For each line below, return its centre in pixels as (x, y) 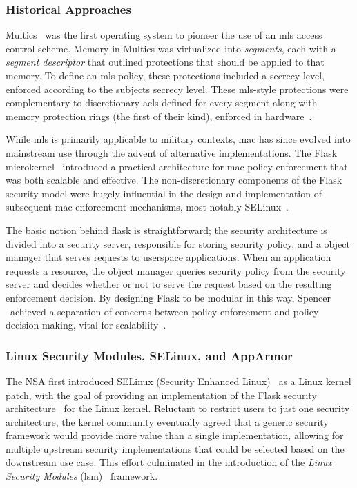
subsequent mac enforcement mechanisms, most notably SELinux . (147, 207)
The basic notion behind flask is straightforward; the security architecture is (166, 230)
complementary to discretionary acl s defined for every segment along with (162, 103)
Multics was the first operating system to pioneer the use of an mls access (164, 35)
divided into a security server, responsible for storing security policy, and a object (178, 243)
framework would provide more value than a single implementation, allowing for (175, 435)
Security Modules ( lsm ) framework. (82, 476)
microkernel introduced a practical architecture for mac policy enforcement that (177, 166)
